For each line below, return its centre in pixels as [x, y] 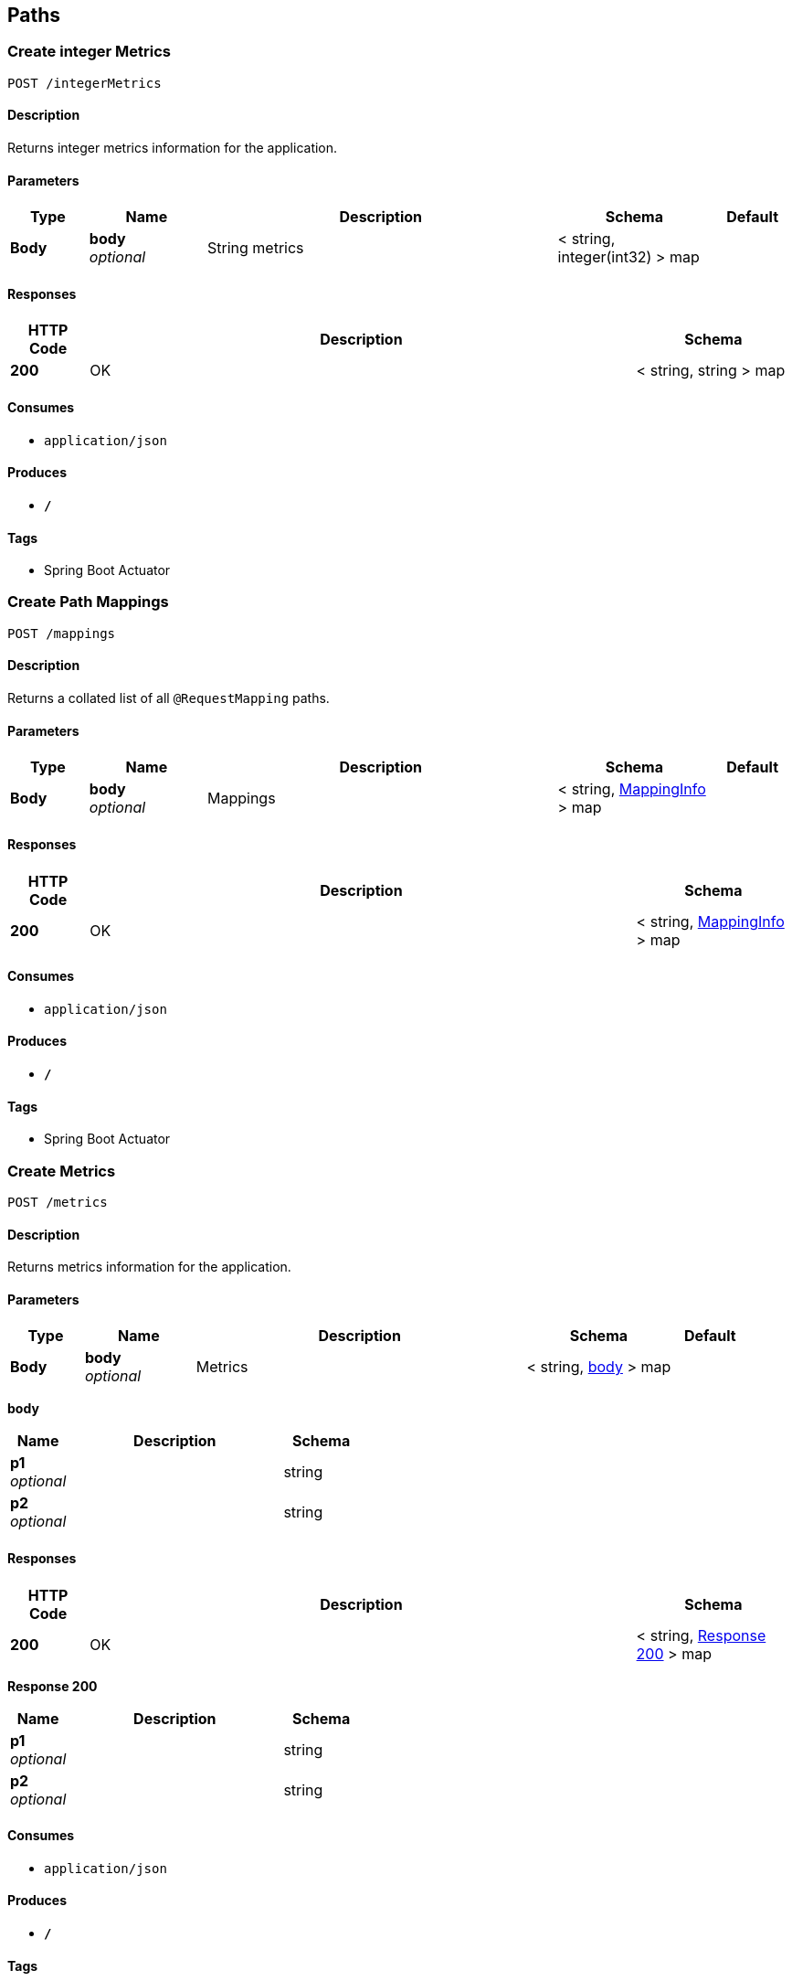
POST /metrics [58, 1202]
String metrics [255, 248]
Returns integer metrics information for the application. [173, 148]
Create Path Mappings [88, 602]
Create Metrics [62, 1171]
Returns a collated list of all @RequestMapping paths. [169, 698]
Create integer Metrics [89, 52]
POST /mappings [62, 633]
